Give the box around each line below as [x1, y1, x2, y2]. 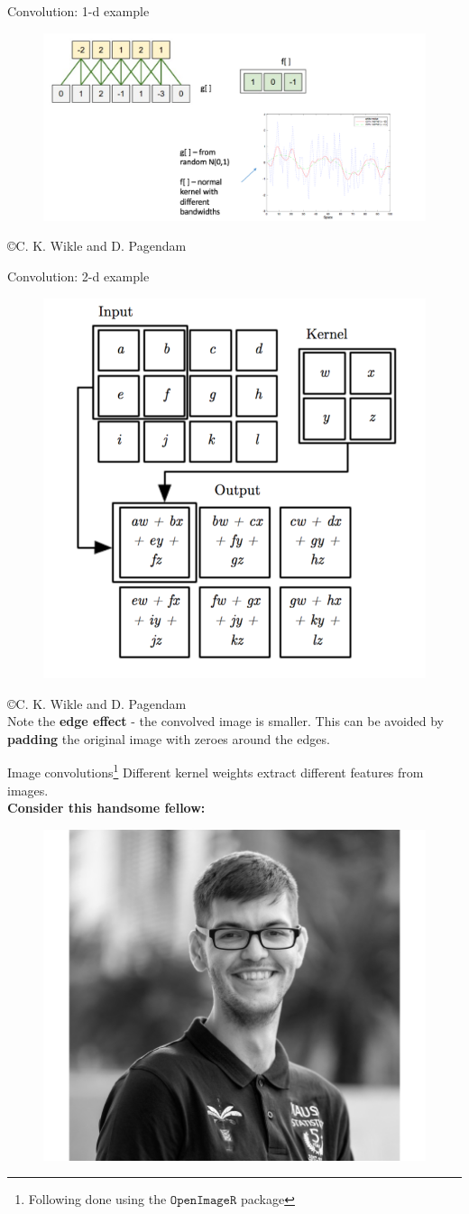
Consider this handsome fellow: [7, 798, 206, 817]
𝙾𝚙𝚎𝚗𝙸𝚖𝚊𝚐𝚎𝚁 [170, 1194, 237, 1208]
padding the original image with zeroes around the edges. [7, 729, 330, 748]
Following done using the [28, 1190, 167, 1209]
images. [7, 780, 49, 799]
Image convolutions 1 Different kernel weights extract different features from [7, 760, 424, 782]
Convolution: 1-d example [7, 2, 150, 20]
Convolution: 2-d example [7, 267, 150, 286]
